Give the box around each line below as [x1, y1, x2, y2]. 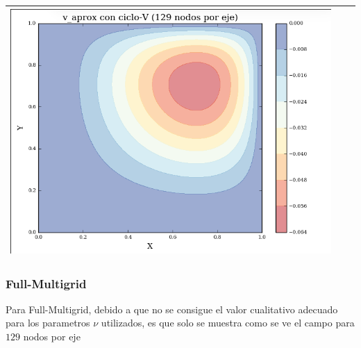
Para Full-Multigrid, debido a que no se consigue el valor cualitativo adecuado [6, 301, 338, 316]
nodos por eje [23, 329, 81, 343]
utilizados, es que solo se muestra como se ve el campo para [101, 315, 355, 330]
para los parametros [6, 315, 90, 330]
